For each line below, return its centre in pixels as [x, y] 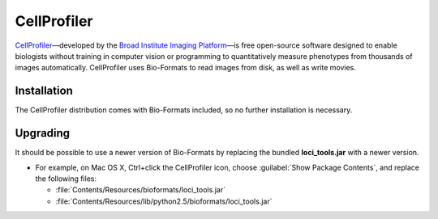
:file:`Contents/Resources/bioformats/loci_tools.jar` [141, 190]
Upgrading [43, 133]
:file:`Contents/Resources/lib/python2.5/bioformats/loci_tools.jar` [164, 201]
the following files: [66, 179]
